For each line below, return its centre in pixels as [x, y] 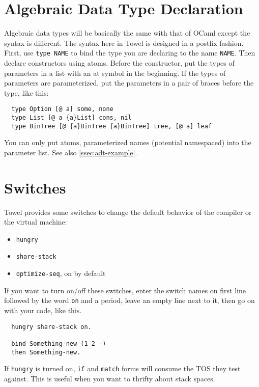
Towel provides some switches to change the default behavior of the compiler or [128, 212]
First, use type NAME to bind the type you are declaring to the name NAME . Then [130, 53]
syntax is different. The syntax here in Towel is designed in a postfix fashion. [124, 43]
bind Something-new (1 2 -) [59, 343]
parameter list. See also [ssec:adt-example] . [71, 152]
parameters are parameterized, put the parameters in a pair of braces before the [129, 83]
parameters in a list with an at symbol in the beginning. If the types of [115, 73]
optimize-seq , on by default [61, 273]
